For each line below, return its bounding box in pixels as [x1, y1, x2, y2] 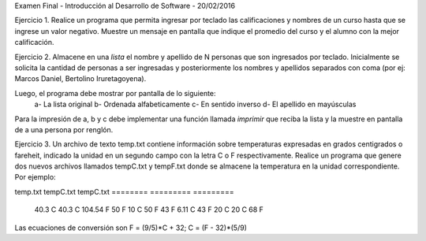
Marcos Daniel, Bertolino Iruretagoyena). [14, 74, 147, 83]
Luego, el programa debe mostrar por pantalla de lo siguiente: [14, 88, 216, 98]
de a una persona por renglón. [14, 124, 114, 134]
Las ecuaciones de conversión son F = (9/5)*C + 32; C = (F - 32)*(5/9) [14, 223, 248, 232]
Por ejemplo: [14, 172, 56, 182]
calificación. [14, 38, 54, 47]
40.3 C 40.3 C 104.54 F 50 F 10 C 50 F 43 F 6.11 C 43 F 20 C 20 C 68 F [34, 205, 264, 214]
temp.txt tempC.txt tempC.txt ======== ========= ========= [14, 187, 234, 196]
